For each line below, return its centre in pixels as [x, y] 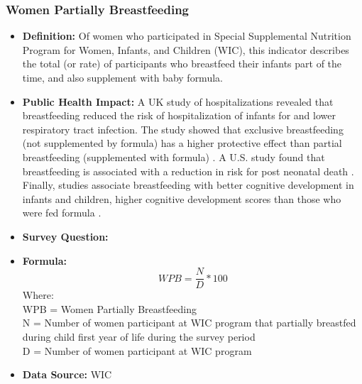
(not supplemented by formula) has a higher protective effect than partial [182, 143]
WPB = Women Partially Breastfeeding [109, 308]
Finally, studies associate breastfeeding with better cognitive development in [188, 185]
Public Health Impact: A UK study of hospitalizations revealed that [178, 101]
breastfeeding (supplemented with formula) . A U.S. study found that [174, 157]
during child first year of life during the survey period [139, 336]
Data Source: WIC [67, 374]
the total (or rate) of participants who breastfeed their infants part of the [182, 64]
